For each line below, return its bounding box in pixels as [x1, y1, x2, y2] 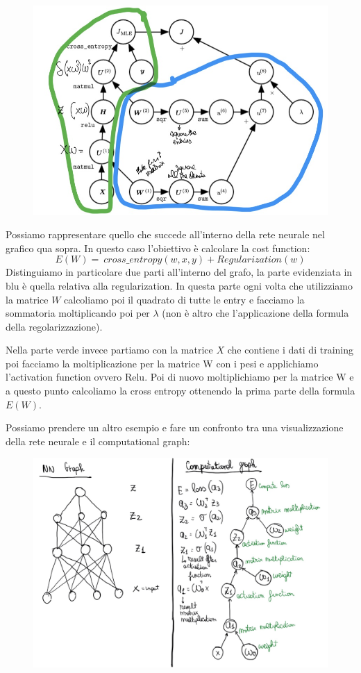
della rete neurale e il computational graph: [6, 433, 190, 448]
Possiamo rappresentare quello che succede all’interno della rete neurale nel [6, 227, 325, 242]
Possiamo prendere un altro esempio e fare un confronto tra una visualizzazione [6, 420, 344, 435]
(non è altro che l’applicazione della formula [162, 306, 349, 320]
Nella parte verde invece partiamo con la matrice [6, 342, 213, 357]
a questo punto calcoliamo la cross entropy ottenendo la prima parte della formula [6, 383, 355, 398]
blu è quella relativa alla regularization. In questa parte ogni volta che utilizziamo [6, 278, 353, 292]
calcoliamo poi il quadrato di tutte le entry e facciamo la [64, 292, 305, 306]
